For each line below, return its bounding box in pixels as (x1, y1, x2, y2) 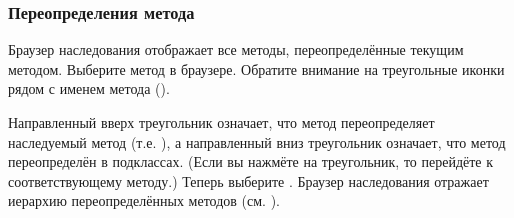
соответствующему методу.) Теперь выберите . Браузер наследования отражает (8, 170, 489, 191)
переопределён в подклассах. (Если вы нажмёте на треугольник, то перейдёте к (8, 151, 494, 172)
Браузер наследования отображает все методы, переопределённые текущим (8, 39, 464, 60)
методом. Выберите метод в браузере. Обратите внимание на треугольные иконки (8, 58, 505, 79)
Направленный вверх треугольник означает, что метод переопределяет (8, 112, 435, 132)
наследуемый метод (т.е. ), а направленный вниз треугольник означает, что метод (8, 131, 506, 152)
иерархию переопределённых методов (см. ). (8, 190, 280, 211)
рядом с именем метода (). (8, 78, 170, 99)
